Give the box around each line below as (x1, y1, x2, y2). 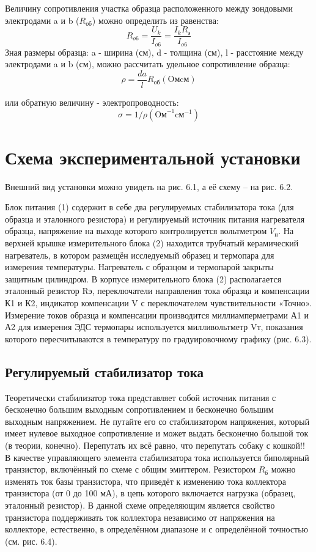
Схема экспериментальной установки (5, 144, 301, 169)
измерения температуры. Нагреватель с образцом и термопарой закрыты (5, 260, 274, 273)
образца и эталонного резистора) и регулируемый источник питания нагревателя (5, 212, 305, 225)
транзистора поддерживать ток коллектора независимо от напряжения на (5, 510, 275, 523)
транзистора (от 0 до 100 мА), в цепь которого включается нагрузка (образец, (5, 487, 296, 499)
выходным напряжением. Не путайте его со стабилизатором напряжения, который (5, 414, 310, 427)
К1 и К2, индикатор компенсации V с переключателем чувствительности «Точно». (5, 296, 312, 309)
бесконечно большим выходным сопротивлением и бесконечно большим (5, 403, 274, 416)
